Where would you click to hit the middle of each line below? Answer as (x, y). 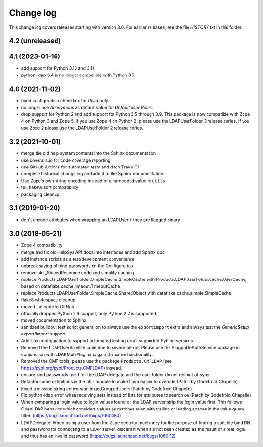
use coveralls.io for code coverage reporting (66, 160)
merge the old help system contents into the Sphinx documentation (89, 153)
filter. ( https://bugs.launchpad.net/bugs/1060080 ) (71, 416)
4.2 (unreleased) (35, 41)
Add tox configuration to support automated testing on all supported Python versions (107, 340)
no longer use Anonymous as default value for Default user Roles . (87, 108)
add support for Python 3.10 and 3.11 (57, 68)
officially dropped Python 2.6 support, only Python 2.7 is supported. (89, 314)
